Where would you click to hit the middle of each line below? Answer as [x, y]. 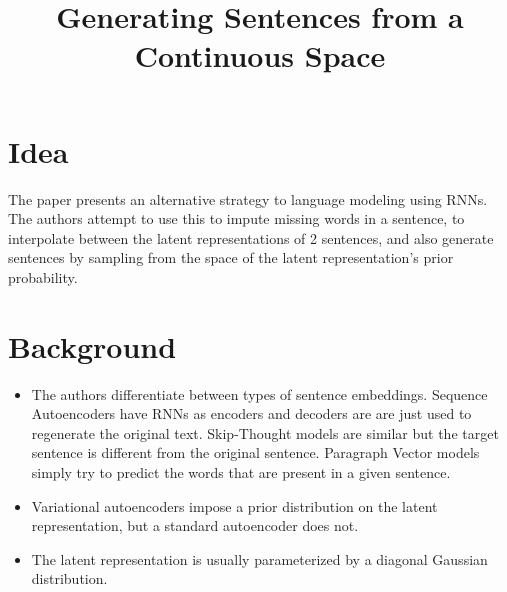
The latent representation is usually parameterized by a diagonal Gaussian [259, 558]
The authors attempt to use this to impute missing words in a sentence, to [236, 218]
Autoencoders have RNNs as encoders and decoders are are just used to [251, 413]
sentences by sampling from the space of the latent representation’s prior [231, 257]
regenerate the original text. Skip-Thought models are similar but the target [265, 432]
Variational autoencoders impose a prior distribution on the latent [234, 505]
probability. [43, 276]
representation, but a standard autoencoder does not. [195, 525]
